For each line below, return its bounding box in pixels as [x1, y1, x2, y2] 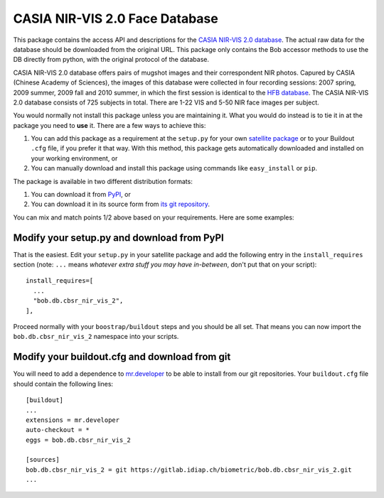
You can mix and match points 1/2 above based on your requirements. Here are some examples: [13, 213, 294, 222]
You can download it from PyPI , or [31, 190, 131, 199]
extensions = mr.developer [26, 416, 120, 424]
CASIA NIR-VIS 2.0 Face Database [13, 11, 218, 26]
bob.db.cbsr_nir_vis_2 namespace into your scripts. [13, 332, 179, 341]
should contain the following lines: [13, 379, 114, 388]
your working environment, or [31, 153, 118, 163]
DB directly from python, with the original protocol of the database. [13, 55, 210, 64]
